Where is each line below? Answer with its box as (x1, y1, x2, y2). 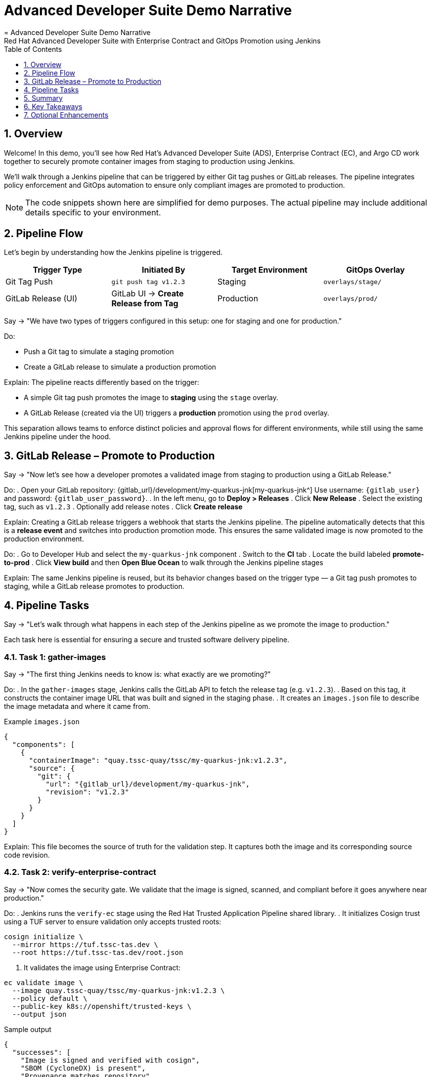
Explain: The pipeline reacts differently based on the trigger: (4, 378, 199, 387)
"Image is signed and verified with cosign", (20, 1056, 200, 1064)
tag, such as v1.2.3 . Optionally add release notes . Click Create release (4, 502, 243, 511)
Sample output (4, 1025, 51, 1034)
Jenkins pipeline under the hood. (4, 432, 111, 441)
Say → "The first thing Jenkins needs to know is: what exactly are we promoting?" (4, 669, 271, 678)
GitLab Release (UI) (5, 293, 78, 304)
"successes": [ (12, 1048, 71, 1056)
